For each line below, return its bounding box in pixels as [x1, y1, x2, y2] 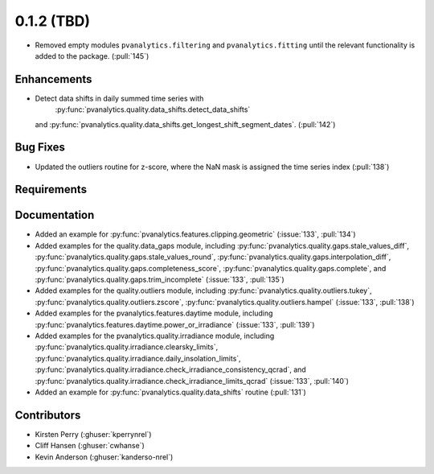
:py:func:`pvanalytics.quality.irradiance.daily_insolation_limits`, [35, 353, 241, 363]
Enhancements [14, 72, 92, 86]
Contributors [14, 408, 81, 422]
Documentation [14, 208, 95, 222]
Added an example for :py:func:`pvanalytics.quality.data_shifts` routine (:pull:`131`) [35, 387, 307, 397]
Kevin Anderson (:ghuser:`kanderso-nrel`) [35, 451, 174, 462]
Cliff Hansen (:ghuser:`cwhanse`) [35, 441, 145, 451]
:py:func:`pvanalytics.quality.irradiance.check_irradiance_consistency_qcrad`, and [35, 365, 307, 374]
